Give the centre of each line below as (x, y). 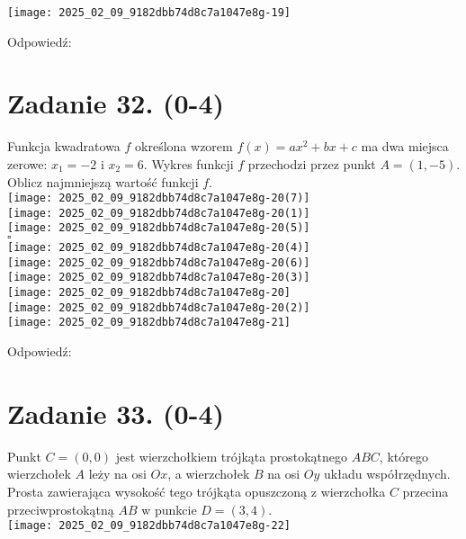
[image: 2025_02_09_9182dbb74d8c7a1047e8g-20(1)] (159, 213)
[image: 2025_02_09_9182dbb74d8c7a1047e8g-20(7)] (159, 198)
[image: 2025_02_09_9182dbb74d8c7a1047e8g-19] (149, 13)
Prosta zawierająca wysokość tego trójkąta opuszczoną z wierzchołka (197, 491)
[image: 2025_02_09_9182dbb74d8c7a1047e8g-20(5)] (159, 228)
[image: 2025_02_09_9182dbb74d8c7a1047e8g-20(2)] (159, 307)
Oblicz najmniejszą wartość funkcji (103, 181)
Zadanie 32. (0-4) (116, 103)
